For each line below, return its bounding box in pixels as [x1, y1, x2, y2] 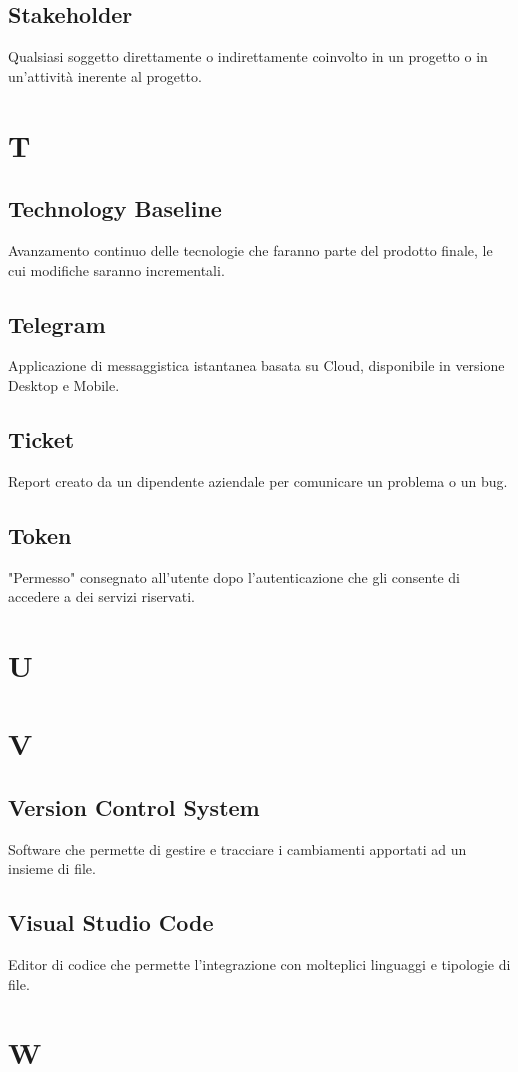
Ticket [8, 423, 75, 454]
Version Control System [8, 791, 260, 822]
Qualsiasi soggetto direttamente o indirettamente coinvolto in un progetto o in [8, 46, 488, 67]
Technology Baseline [8, 193, 222, 224]
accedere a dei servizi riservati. [8, 586, 195, 607]
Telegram [8, 308, 106, 339]
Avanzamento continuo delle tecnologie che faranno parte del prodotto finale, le [8, 239, 493, 260]
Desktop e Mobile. [8, 374, 120, 395]
